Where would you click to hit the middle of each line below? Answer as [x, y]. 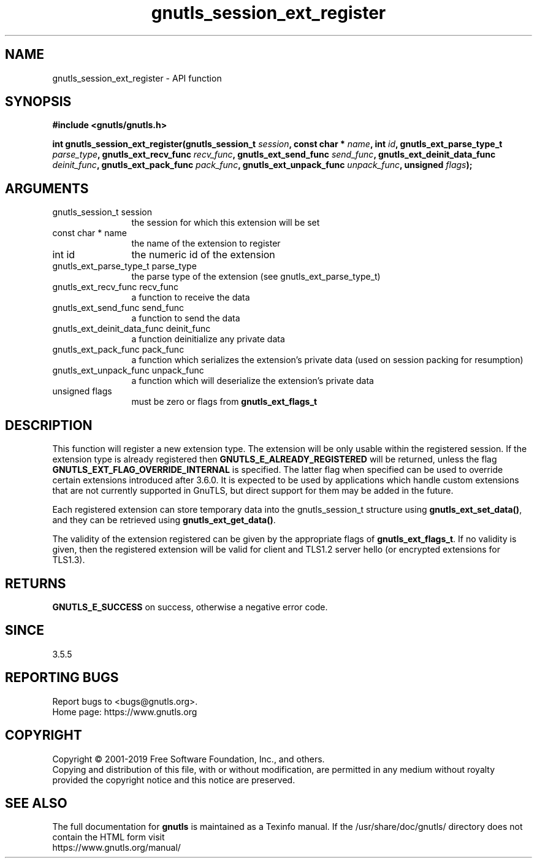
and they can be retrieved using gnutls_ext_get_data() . [164, 520]
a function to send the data [186, 318]
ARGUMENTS [47, 188]
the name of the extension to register [206, 244]
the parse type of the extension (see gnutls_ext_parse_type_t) [256, 277]
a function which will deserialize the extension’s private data [253, 381]
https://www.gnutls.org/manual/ [116, 848]
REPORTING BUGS [62, 678]
